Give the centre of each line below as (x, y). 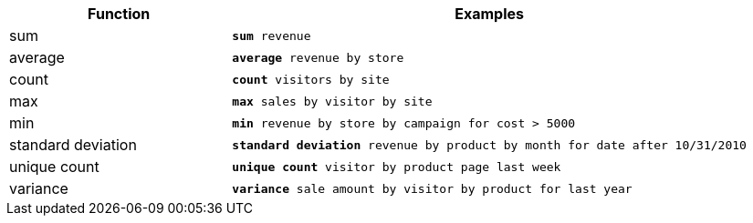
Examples (490, 14)
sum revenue (272, 35)
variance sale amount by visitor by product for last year (432, 188)
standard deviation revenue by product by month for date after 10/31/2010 (489, 145)
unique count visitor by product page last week (397, 167)
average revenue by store (318, 57)
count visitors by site (311, 79)
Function (119, 14)
